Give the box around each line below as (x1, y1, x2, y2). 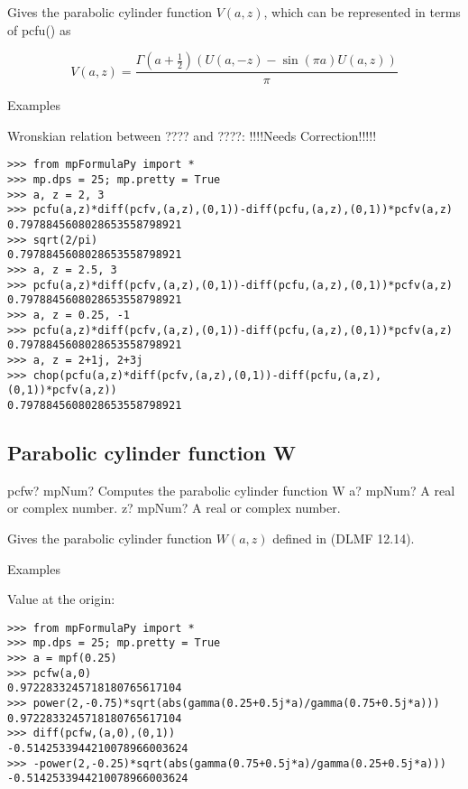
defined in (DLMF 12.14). (272, 528, 415, 547)
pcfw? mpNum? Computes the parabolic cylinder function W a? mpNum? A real (7, 480, 455, 499)
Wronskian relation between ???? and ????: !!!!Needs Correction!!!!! (7, 125, 377, 144)
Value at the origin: (7, 589, 115, 608)
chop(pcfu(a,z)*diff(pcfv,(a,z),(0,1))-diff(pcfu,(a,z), (32, 368, 382, 382)
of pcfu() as (7, 20, 71, 39)
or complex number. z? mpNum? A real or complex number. (7, 498, 341, 517)
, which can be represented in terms (263, 3, 461, 21)
